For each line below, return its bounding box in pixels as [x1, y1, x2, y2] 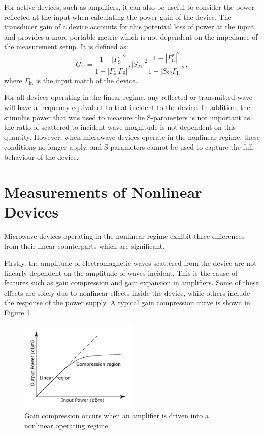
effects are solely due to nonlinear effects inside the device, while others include [4, 287, 250, 298]
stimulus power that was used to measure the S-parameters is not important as [4, 112, 250, 122]
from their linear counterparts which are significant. [4, 240, 165, 251]
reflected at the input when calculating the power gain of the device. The [4, 11, 232, 22]
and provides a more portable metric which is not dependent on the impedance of [4, 31, 258, 42]
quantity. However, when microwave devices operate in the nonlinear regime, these [4, 131, 260, 142]
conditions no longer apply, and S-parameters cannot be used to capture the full [4, 141, 253, 152]
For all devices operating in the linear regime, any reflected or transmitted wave [4, 92, 253, 102]
